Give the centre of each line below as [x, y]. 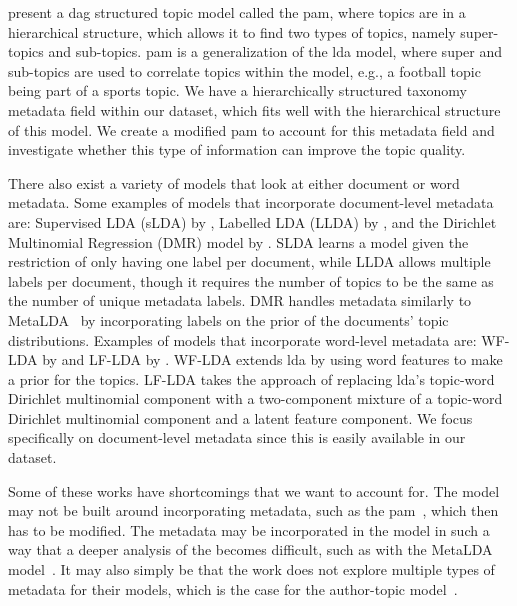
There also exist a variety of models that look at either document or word [234, 182]
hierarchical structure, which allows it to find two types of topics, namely [232, 31]
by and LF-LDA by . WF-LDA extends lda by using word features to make [272, 359]
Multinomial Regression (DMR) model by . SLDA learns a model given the [238, 241]
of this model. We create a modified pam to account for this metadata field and [251, 129]
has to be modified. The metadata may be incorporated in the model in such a [249, 529]
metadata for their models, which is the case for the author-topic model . [233, 588]
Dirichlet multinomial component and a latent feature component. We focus [240, 417]
